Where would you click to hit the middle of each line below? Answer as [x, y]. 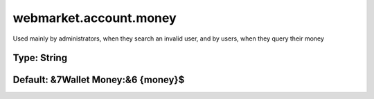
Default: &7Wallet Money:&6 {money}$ [99, 80]
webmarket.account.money [95, 18]
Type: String [40, 58]
